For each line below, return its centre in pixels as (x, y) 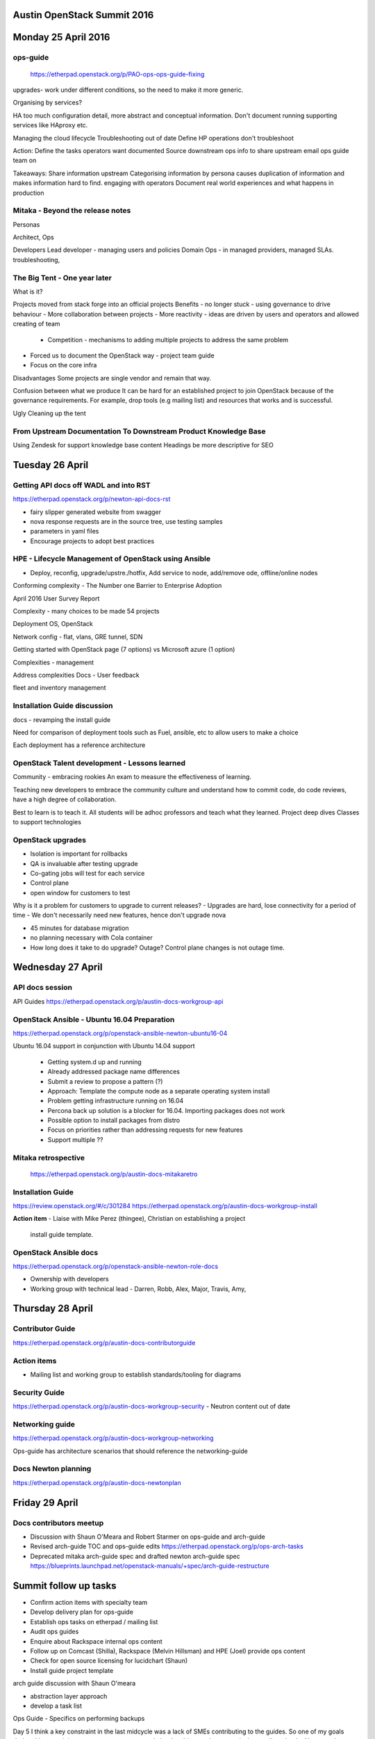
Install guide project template (72, 1670)
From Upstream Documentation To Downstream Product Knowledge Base (140, 431)
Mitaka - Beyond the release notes (72, 211)
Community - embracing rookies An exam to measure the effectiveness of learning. (132, 777)
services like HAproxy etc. (50, 125)
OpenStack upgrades (50, 840)
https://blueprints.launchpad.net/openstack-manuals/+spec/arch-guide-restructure (150, 1566)
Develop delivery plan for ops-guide (82, 1612)
